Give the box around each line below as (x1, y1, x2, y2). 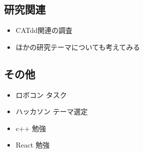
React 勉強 (15, 140, 50, 150)
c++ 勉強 (15, 123, 46, 133)
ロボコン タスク (15, 89, 67, 100)
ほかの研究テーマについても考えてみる (15, 41, 140, 52)
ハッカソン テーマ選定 (15, 106, 88, 117)
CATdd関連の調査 (15, 25, 72, 35)
